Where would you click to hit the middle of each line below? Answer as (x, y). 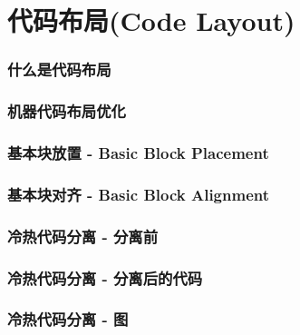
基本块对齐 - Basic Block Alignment (139, 194)
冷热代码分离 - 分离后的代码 (105, 277)
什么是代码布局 (59, 69)
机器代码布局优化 (67, 111)
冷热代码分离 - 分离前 (83, 236)
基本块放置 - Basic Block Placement (138, 152)
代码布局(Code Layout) (151, 20)
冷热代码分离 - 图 (68, 319)
